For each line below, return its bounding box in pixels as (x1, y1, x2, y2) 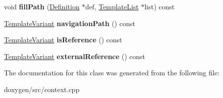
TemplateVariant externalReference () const (4, 51, 146, 61)
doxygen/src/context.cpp (4, 84, 80, 94)
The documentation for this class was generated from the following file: (4, 67, 220, 78)
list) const (144, 1, 175, 11)
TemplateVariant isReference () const (4, 34, 122, 45)
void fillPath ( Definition (4, 1, 80, 11)
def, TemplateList (85, 1, 139, 11)
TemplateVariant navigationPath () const (4, 18, 135, 28)
